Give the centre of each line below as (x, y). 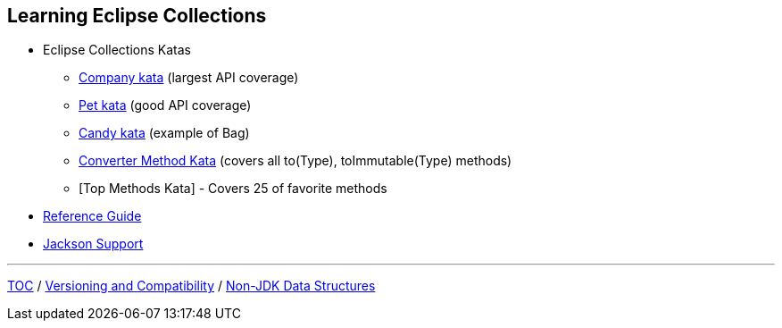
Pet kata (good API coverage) (165, 105)
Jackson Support (93, 244)
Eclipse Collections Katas (117, 50)
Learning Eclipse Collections (137, 16)
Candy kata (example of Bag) (164, 133)
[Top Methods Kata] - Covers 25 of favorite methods (233, 189)
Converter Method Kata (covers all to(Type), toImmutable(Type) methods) (295, 161)
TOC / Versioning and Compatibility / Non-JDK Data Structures (191, 286)
